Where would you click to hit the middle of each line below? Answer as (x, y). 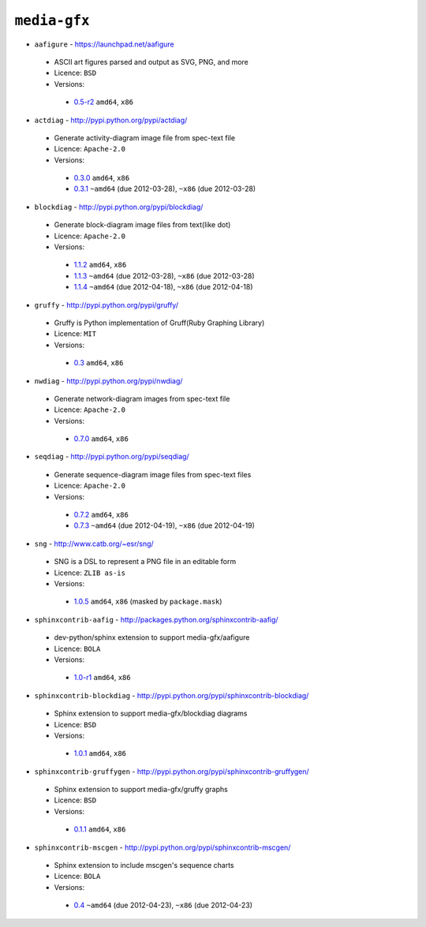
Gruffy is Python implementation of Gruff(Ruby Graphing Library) (159, 323)
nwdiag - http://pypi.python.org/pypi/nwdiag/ (108, 381)
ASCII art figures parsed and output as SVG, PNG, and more (151, 62)
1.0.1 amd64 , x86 (100, 753)
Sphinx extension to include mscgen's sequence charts (144, 865)
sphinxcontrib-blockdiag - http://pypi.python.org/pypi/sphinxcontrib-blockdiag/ (172, 695)
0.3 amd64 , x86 (99, 363)
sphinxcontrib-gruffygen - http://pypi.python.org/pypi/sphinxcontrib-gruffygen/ (172, 771)
